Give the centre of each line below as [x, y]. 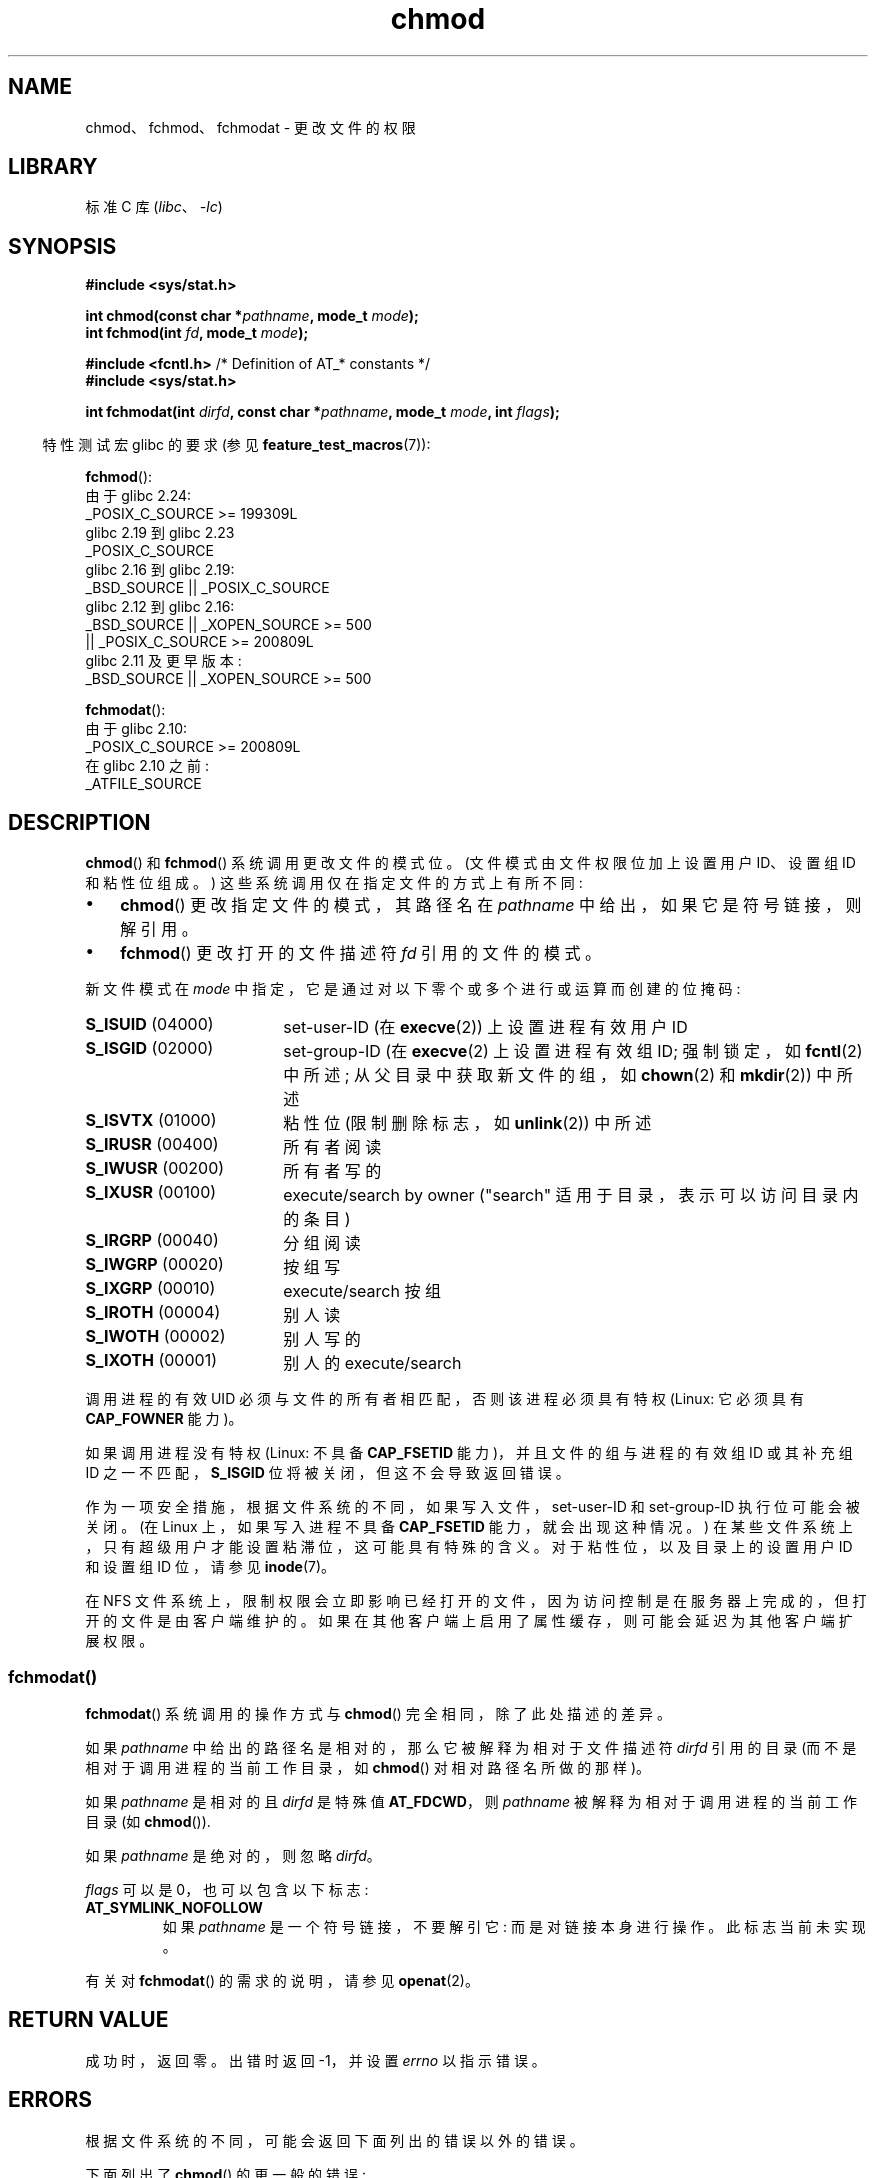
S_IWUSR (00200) [155, 1168]
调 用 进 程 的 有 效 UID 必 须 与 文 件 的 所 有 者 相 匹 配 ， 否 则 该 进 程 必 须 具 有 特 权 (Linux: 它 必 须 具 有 [444, 1399]
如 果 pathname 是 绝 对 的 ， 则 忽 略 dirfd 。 [233, 1855]
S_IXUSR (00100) [151, 1192]
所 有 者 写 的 [332, 1171]
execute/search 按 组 [362, 1291]
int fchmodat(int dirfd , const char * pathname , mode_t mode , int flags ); [322, 412]
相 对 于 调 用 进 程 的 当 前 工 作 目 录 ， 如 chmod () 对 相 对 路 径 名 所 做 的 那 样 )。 [368, 1767]
